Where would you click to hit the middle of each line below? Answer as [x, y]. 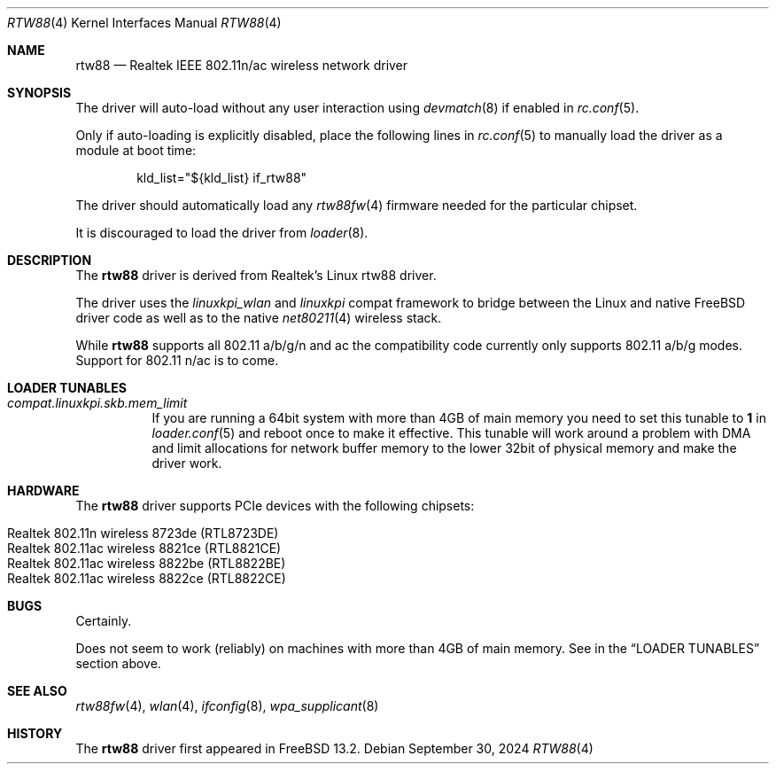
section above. [118, 663]
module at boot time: [136, 150]
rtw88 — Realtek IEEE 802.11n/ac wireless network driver [242, 65]
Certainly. [104, 621]
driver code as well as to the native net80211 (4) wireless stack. [259, 318]
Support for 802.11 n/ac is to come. [177, 360]
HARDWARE [43, 491]
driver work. [187, 463]
